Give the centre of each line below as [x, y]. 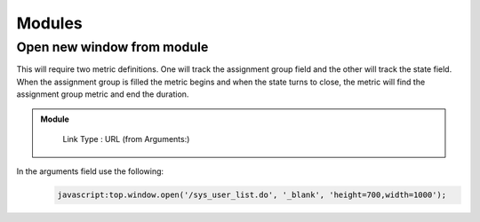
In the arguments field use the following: [90, 171]
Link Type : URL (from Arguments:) [126, 139]
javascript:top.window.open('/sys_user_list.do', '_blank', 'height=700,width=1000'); [252, 195]
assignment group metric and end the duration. [103, 94]
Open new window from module [112, 47]
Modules [50, 23]
